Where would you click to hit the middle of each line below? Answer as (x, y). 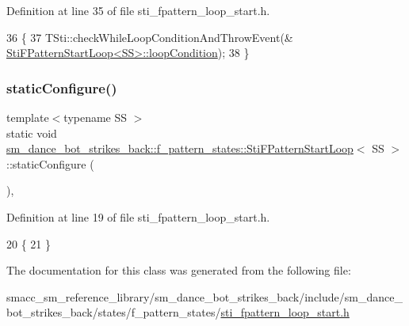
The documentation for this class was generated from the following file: (179, 270)
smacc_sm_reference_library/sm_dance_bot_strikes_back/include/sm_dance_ (204, 296)
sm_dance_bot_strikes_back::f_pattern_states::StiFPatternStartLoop (180, 148)
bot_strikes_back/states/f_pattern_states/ (114, 312)
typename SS (96, 117)
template (28, 117)
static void (32, 133)
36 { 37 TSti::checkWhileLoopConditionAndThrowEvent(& (150, 37)
